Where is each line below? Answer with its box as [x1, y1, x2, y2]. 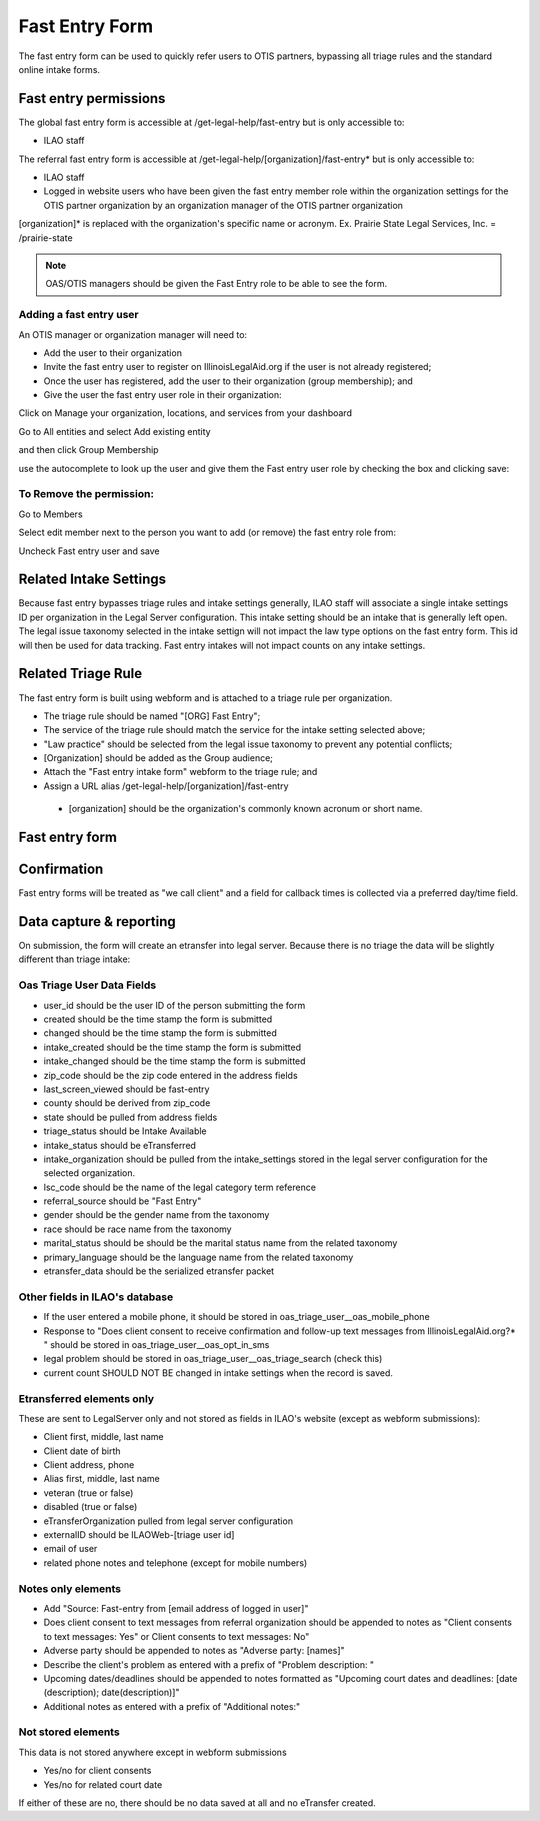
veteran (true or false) [43, 1486, 134, 1499]
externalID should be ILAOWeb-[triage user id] [43, 1529, 235, 1541]
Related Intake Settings [18, 571, 167, 588]
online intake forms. [18, 63, 100, 75]
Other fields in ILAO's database [18, 1290, 174, 1304]
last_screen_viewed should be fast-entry [43, 1083, 210, 1095]
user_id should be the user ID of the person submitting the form [43, 999, 306, 1011]
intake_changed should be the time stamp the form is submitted [43, 1055, 306, 1067]
